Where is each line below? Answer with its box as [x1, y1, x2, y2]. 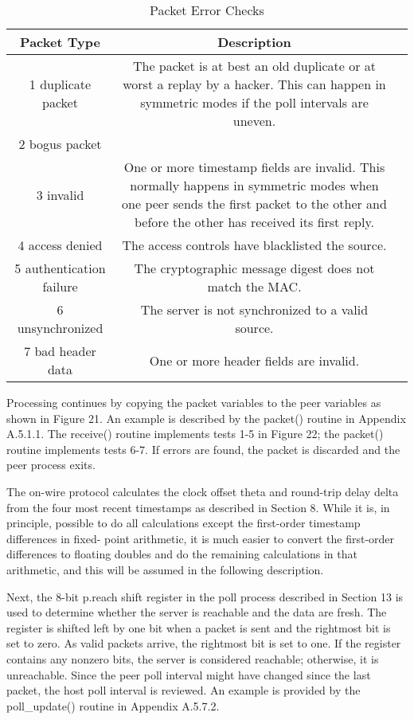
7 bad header [24, 342, 96, 360]
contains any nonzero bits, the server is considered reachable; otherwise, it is [6, 650, 379, 667]
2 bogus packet [18, 135, 102, 153]
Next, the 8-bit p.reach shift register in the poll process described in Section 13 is [6, 588, 404, 605]
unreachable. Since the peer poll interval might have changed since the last [6, 666, 371, 683]
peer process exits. [6, 456, 96, 473]
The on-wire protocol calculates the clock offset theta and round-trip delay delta [6, 483, 399, 499]
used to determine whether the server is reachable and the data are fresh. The [6, 604, 387, 620]
